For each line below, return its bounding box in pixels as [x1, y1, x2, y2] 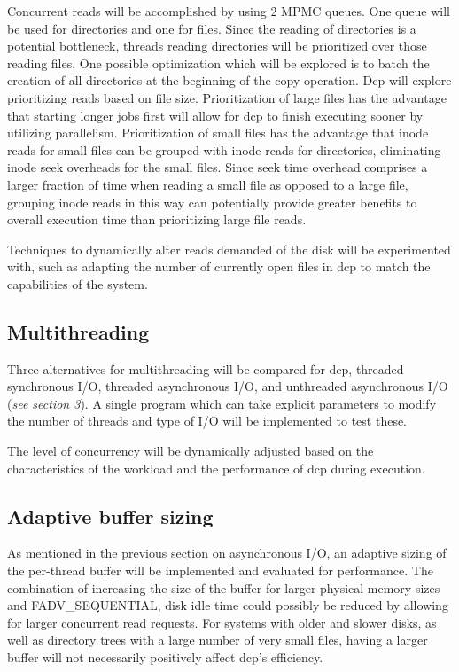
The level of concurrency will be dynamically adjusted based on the [7, 441, 374, 460]
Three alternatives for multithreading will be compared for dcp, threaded [7, 359, 404, 378]
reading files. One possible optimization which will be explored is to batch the [7, 53, 430, 72]
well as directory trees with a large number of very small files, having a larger [7, 630, 428, 649]
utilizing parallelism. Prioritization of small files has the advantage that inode [7, 123, 429, 142]
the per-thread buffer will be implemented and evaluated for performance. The [7, 561, 433, 580]
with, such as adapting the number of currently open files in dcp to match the [7, 257, 431, 276]
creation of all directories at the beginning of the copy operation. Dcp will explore [7, 71, 452, 90]
